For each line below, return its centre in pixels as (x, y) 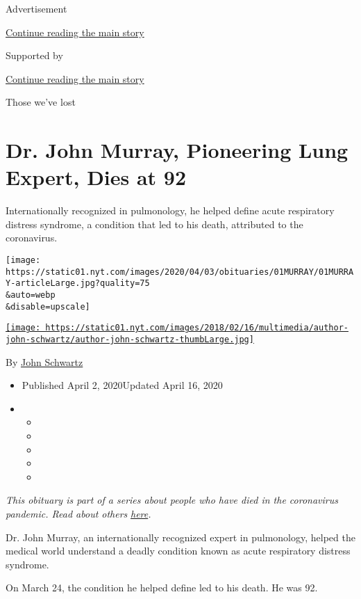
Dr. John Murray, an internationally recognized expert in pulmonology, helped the (180, 537)
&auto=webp (31, 295)
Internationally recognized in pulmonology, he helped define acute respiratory (170, 210)
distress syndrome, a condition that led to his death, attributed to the (154, 224)
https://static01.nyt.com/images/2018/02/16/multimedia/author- (197, 328)
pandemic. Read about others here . (78, 513)
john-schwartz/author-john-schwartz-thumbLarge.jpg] (130, 340)
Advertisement (36, 8)
